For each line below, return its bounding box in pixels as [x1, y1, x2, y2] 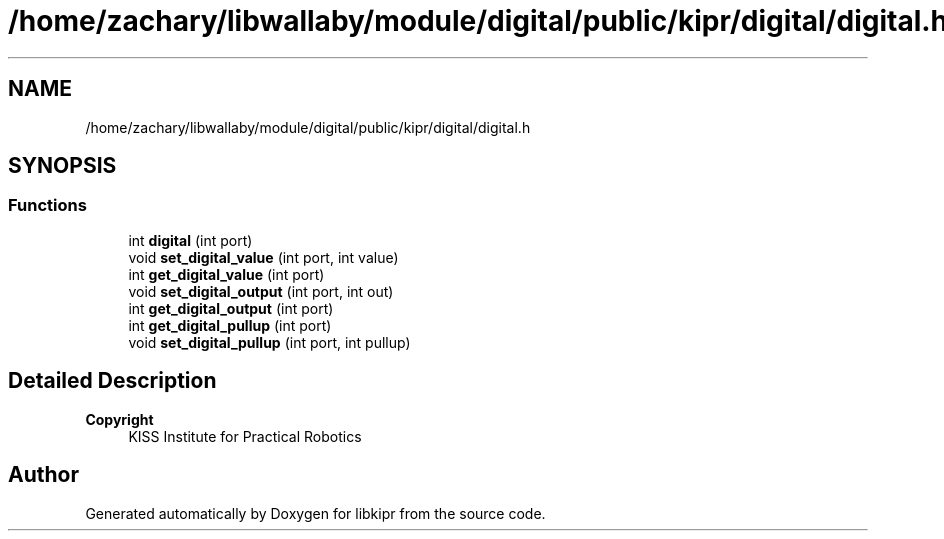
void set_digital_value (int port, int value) [128, 248, 399, 266]
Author [8, 462, 79, 488]
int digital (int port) [128, 231, 253, 249]
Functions [8, 195, 87, 216]
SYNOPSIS [8, 153, 117, 179]
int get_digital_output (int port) [128, 299, 334, 317]
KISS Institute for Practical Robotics [128, 427, 362, 445]
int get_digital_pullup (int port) [128, 316, 332, 334]
